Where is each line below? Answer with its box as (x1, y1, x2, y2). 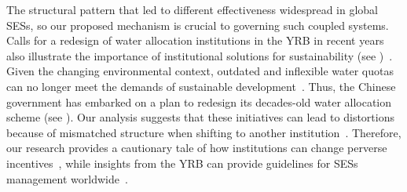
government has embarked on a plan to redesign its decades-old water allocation (6, 93, 392, 110)
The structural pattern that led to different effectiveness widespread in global (6, 2, 378, 17)
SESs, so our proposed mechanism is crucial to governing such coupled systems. (6, 16, 389, 33)
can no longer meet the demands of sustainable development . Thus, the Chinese (6, 78, 396, 94)
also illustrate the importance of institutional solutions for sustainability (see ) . (6, 47, 393, 63)
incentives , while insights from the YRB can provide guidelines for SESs (6, 154, 358, 171)
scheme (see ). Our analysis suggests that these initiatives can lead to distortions (6, 109, 394, 125)
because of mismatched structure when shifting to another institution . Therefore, (6, 124, 401, 140)
